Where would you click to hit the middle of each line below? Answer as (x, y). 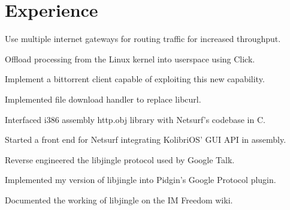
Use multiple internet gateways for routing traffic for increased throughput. (143, 39)
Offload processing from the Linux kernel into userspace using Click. (130, 58)
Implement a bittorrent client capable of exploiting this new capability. (135, 79)
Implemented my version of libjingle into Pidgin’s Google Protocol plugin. (141, 180)
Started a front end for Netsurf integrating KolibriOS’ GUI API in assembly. (146, 139)
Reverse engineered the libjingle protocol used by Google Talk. (120, 159)
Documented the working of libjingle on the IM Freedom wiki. (119, 199)
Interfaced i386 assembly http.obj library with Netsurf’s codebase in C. (135, 119)
